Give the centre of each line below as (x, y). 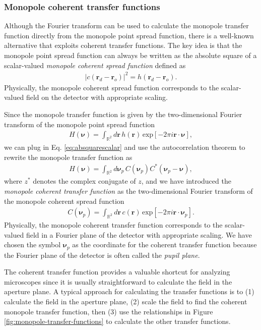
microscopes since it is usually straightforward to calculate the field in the (118, 281)
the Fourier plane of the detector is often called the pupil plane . (102, 255)
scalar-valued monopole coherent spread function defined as (95, 65)
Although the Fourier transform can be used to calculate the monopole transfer (126, 25)
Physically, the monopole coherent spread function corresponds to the (112, 87)
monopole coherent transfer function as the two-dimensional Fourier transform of (128, 191)
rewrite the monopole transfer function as (68, 157)
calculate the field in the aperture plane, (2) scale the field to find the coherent (126, 301)
